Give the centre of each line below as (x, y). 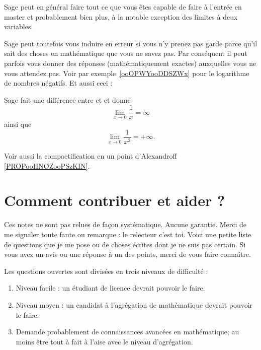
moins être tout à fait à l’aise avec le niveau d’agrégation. (104, 341)
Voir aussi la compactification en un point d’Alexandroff (91, 156)
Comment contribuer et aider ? (115, 200)
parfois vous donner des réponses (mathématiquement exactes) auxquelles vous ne (130, 63)
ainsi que (18, 124)
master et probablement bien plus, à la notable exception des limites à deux (121, 16)
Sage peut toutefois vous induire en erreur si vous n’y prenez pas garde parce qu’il (131, 43)
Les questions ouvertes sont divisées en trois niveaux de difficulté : (106, 271)
